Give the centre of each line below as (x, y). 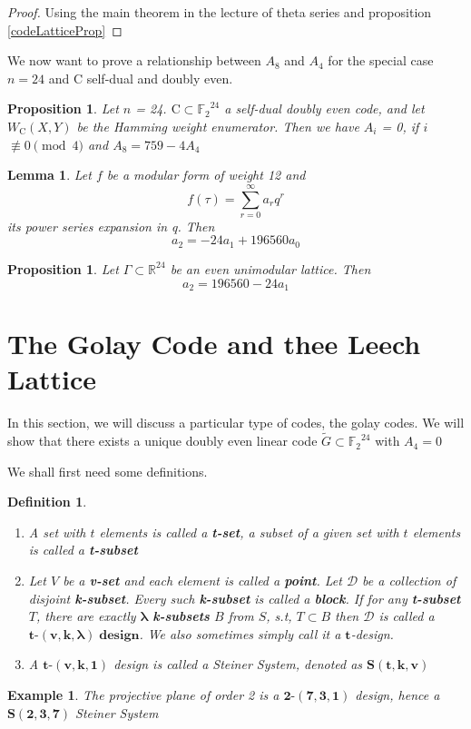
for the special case (381, 60)
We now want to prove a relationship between (134, 60)
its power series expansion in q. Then (111, 226)
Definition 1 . (47, 502)
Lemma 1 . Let (49, 175)
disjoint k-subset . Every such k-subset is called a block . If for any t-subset (245, 598)
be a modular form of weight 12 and (206, 175)
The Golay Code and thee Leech (214, 344)
